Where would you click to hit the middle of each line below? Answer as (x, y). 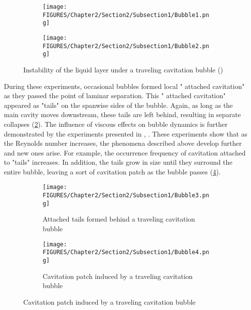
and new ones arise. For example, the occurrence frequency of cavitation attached (125, 152)
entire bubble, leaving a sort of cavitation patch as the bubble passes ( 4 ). (112, 171)
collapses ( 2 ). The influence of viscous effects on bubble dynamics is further (116, 124)
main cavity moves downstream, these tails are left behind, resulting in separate (123, 114)
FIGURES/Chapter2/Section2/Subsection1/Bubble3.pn (126, 196)
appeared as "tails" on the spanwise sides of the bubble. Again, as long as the (118, 105)
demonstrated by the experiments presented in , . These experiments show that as (126, 133)
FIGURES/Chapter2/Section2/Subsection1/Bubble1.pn (126, 15)
